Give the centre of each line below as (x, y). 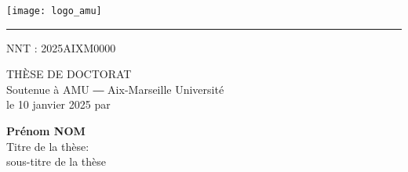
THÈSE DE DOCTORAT (69, 74)
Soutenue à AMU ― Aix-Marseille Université (115, 89)
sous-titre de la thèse (56, 161)
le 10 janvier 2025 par (58, 104)
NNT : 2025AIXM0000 (61, 47)
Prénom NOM (46, 131)
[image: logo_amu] (54, 11)
